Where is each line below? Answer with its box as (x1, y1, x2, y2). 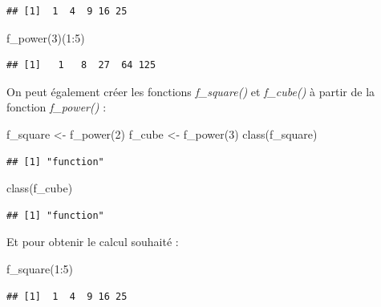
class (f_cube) (6, 180, 73, 196)
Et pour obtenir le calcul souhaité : (6, 233, 179, 250)
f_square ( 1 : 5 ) (6, 260, 73, 277)
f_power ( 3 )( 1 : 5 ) (6, 29, 85, 46)
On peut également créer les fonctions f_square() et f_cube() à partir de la (6, 83, 375, 99)
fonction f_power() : (6, 99, 107, 115)
